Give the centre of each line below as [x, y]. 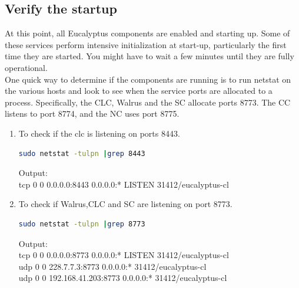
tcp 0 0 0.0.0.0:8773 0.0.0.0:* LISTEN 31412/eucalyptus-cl [124, 255]
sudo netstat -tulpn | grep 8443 [82, 153]
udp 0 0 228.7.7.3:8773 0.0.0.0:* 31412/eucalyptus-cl [112, 266]
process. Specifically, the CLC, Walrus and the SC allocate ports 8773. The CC [148, 102]
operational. [26, 67]
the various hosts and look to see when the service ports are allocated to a [139, 91]
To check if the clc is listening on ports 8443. [99, 133]
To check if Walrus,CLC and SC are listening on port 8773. [125, 204]
